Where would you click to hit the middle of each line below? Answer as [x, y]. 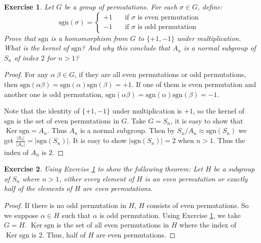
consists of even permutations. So [198, 205]
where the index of [208, 225]
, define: [210, 6]
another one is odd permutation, [54, 94]
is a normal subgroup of [220, 48]
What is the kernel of [36, 48]
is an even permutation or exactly [196, 178]
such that [76, 215]
